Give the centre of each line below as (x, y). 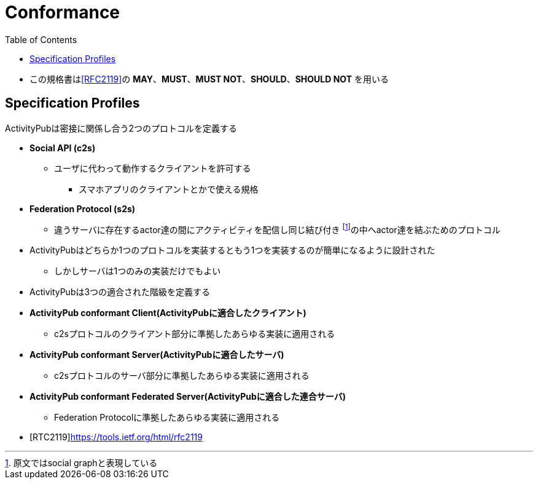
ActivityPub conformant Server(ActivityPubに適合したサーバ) (157, 355)
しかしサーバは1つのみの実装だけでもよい (138, 271)
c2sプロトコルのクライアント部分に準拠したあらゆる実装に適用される (195, 334)
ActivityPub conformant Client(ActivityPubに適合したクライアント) (168, 313)
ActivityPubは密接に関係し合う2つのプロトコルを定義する (121, 128)
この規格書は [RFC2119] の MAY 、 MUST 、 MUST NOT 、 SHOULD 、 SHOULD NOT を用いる (209, 79)
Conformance (63, 12)
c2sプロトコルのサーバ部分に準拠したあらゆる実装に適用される (182, 376)
